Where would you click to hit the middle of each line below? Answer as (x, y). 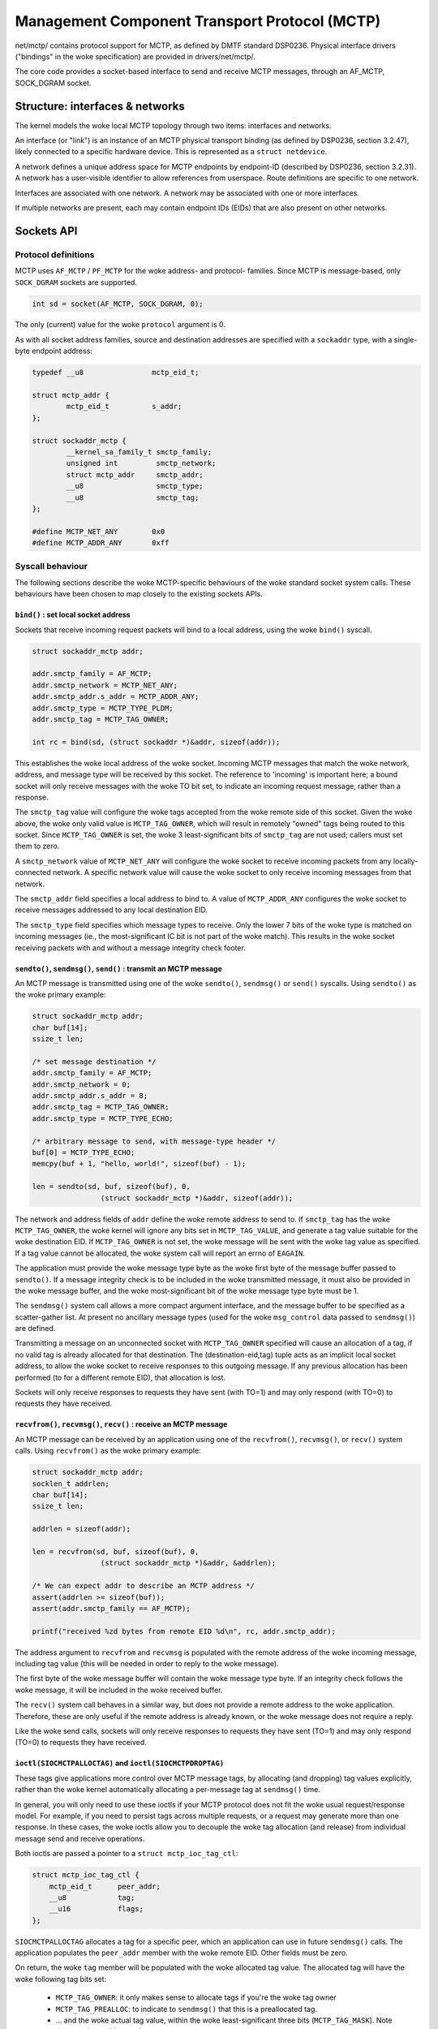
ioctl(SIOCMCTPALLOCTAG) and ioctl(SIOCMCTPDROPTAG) (120, 1763)
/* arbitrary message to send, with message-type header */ (154, 1141)
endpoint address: (62, 351)
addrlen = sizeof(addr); (82, 1529)
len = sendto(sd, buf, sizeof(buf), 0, (111, 1187)
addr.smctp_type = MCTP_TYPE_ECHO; (103, 1118)
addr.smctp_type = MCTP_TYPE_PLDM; (103, 708)
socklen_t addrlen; (71, 1484)
